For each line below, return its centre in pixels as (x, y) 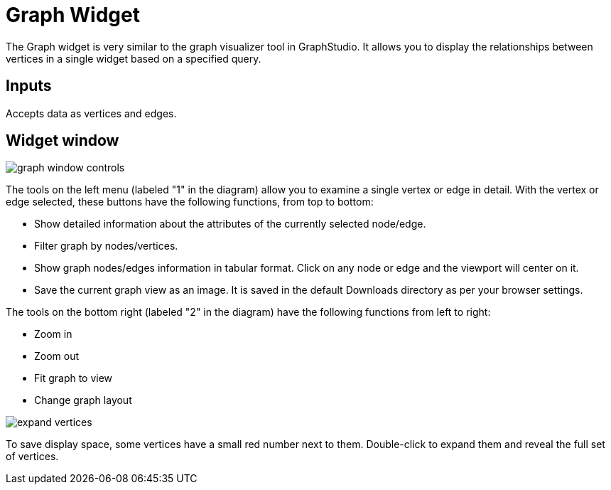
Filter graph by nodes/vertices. (106, 246)
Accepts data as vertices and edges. (91, 113)
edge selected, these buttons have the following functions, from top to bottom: (190, 202)
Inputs (29, 86)
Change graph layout (83, 400)
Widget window (63, 141)
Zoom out (57, 356)
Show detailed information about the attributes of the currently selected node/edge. (230, 224)
